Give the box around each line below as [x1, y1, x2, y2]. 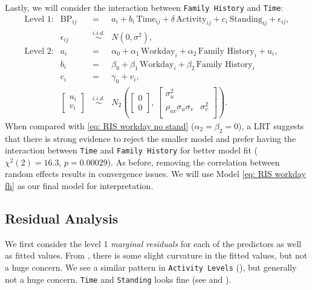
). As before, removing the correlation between [107, 155, 280, 168]
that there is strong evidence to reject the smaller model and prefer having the [5, 132, 296, 144]
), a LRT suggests [238, 119, 304, 132]
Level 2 [24, 47, 51, 56]
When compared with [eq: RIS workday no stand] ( [5, 119, 195, 132]
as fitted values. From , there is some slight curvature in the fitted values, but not [5, 249, 308, 262]
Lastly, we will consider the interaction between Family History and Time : [5, 1, 284, 13]
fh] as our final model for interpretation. [5, 179, 154, 192]
